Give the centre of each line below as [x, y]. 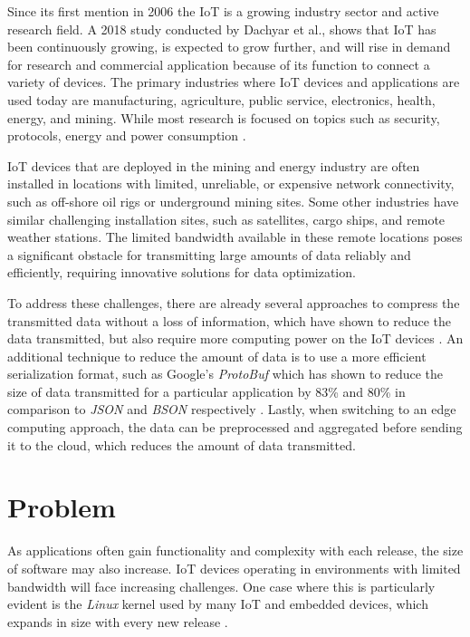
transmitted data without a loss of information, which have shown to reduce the [230, 320]
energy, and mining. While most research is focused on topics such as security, [224, 117]
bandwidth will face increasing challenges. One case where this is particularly [221, 586]
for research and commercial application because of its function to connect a [219, 64]
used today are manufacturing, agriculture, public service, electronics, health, [221, 99]
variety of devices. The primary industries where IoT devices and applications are [234, 82]
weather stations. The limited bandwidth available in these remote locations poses [235, 237]
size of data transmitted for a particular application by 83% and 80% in [206, 391]
